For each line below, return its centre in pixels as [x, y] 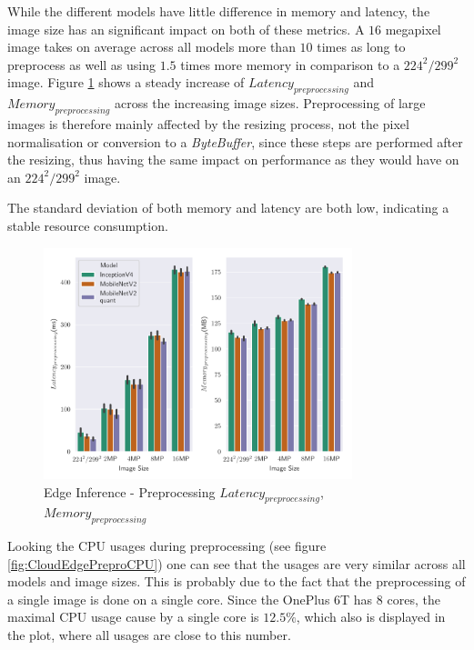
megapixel [413, 29]
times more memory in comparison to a [290, 64]
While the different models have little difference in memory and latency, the [219, 11]
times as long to [361, 47]
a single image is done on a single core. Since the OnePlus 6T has [190, 599]
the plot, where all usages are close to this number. [149, 635]
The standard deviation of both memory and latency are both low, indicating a [228, 208]
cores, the [413, 599]
